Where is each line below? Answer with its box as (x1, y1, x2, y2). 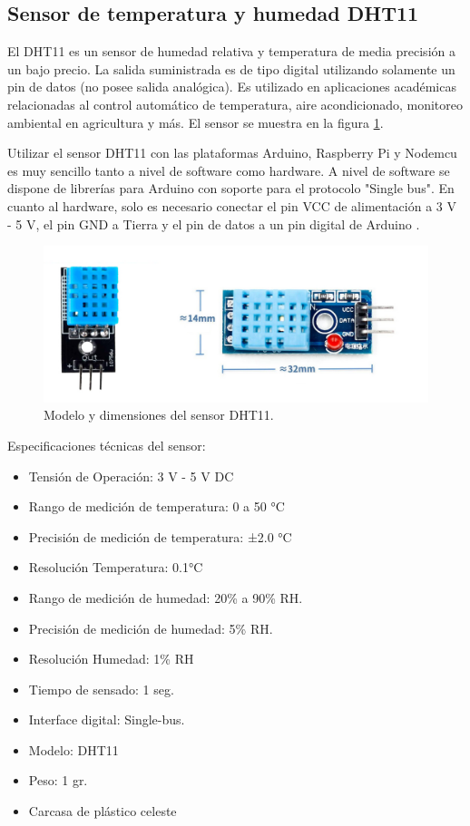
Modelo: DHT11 (28, 740, 119, 759)
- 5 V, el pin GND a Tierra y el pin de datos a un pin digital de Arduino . (7, 214, 420, 233)
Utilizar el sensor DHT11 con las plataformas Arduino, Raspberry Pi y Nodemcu (7, 143, 457, 162)
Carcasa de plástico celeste (28, 802, 177, 821)
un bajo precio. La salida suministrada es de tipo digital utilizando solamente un (7, 59, 455, 78)
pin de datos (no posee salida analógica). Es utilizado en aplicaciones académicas (7, 77, 456, 96)
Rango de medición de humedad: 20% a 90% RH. (28, 588, 303, 607)
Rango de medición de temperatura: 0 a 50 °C (28, 497, 285, 516)
